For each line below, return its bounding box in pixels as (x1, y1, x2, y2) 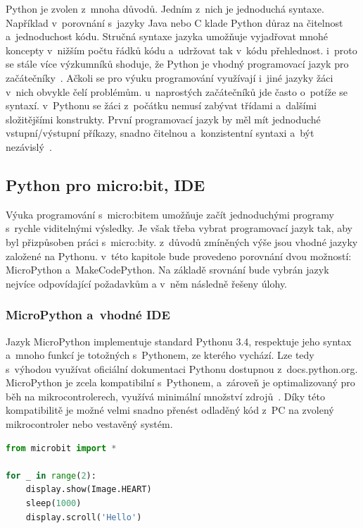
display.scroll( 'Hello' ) (25, 512, 142, 522)
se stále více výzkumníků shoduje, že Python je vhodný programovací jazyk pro (6, 56, 349, 71)
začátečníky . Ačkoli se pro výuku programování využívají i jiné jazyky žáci (6, 70, 333, 85)
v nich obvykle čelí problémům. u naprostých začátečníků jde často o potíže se (6, 84, 348, 99)
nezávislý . (6, 139, 52, 154)
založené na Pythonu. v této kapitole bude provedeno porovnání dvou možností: (6, 248, 352, 263)
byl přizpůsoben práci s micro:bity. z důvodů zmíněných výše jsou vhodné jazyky (6, 234, 358, 249)
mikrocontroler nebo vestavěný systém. (6, 417, 173, 431)
